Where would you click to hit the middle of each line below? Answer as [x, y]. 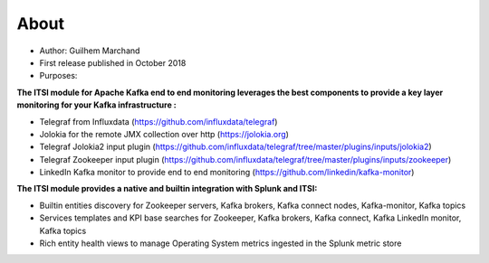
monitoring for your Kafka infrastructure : [96, 105]
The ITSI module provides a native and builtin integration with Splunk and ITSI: [167, 189]
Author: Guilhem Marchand [90, 51]
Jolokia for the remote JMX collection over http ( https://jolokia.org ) [164, 134]
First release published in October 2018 [113, 62]
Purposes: [58, 76]
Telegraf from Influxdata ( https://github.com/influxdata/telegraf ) [158, 121]
